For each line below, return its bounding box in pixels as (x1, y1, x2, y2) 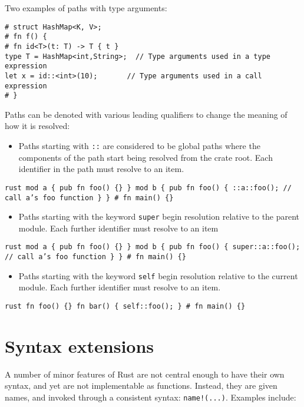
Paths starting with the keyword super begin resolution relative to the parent (18, 210, 300, 223)
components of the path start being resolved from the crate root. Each (18, 151, 273, 163)
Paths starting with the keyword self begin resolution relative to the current (18, 269, 298, 282)
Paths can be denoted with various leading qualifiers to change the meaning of (5, 108, 288, 120)
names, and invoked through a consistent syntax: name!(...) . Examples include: (5, 391, 296, 403)
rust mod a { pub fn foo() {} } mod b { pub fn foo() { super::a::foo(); (5, 243, 300, 252)
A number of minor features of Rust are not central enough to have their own (5, 368, 285, 380)
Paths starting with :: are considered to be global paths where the (18, 140, 260, 152)
